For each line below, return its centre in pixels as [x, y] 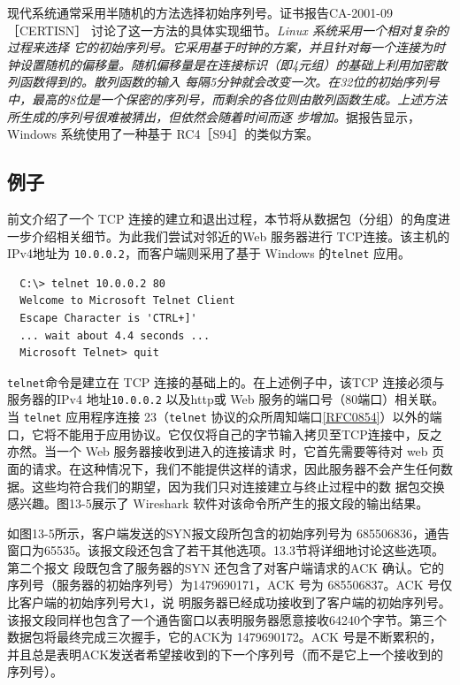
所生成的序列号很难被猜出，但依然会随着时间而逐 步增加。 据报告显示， [214, 116]
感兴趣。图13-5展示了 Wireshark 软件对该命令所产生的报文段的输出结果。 [218, 503]
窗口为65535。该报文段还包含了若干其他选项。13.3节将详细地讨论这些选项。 [226, 550]
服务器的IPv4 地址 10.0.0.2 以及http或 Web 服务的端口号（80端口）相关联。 [226, 399]
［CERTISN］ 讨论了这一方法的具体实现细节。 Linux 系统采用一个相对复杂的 [228, 30]
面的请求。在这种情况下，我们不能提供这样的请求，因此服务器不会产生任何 [224, 468]
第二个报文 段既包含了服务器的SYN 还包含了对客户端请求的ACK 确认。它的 [226, 567]
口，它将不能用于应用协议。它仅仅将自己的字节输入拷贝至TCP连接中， [212, 434]
